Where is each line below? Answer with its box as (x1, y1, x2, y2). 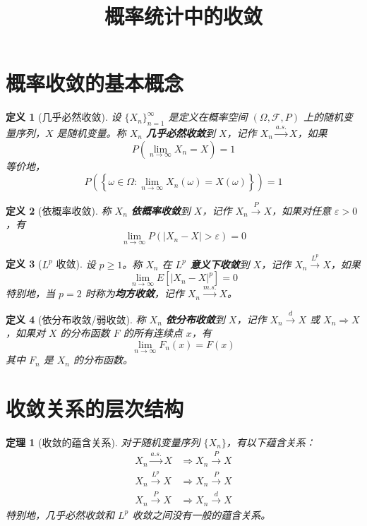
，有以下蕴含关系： (226, 434, 315, 449)
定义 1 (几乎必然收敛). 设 (6, 109, 121, 124)
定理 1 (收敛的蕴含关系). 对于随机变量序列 (6, 434, 200, 449)
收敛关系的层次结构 (6, 393, 184, 422)
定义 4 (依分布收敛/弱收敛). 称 (6, 311, 146, 326)
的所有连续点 (123, 325, 183, 340)
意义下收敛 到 (190, 256, 250, 271)
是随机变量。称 (56, 125, 126, 140)
